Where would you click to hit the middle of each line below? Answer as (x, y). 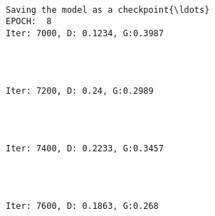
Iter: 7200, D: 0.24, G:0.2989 (80, 91)
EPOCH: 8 (29, 22)
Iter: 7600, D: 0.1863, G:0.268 (82, 206)
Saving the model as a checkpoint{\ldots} (108, 10)
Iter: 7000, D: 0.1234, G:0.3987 (85, 33)
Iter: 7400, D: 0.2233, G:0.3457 (85, 148)
